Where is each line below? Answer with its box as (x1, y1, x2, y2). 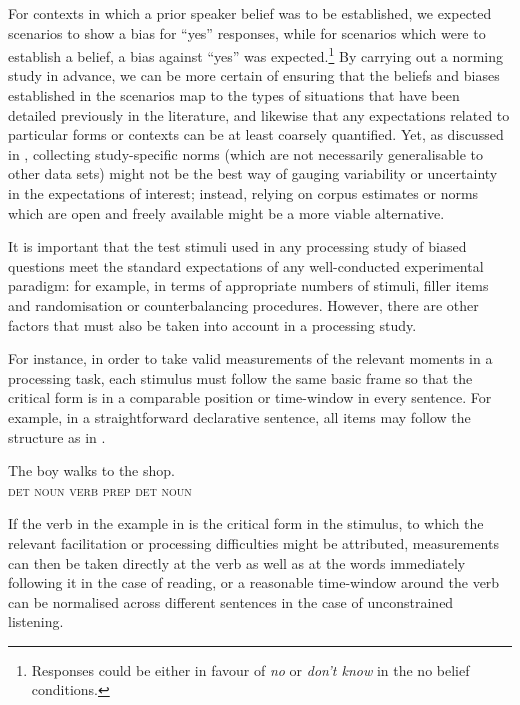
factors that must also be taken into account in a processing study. (8, 314, 417, 335)
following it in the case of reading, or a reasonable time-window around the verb (8, 572, 500, 593)
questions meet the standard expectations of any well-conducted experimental (8, 255, 484, 276)
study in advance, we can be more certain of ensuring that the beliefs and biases (8, 65, 500, 86)
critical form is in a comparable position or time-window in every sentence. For (8, 387, 492, 408)
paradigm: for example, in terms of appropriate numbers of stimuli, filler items (8, 275, 489, 296)
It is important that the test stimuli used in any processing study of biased (8, 236, 467, 257)
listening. (8, 611, 64, 632)
